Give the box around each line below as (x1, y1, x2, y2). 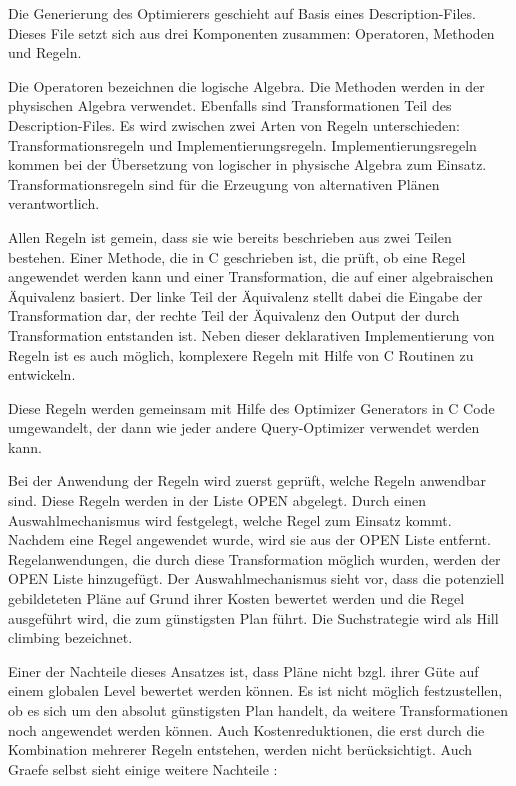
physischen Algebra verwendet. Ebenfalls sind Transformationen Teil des (8, 95, 452, 116)
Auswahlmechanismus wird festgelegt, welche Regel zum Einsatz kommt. (8, 509, 452, 530)
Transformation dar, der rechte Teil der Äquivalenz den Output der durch (8, 305, 460, 326)
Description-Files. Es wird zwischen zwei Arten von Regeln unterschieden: (8, 114, 461, 135)
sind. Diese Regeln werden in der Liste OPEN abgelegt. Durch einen (8, 490, 426, 511)
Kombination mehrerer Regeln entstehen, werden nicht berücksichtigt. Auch (8, 739, 473, 760)
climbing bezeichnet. (8, 627, 133, 648)
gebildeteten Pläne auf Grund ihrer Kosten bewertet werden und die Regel (8, 588, 465, 609)
